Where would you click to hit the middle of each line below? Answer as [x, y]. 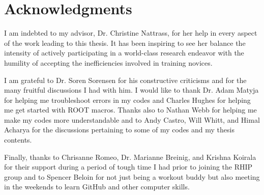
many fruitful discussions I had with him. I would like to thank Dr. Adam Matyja [131, 90]
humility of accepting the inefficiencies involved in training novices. [108, 62]
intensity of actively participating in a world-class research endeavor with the [124, 53]
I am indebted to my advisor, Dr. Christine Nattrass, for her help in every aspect [131, 33]
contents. [18, 140]
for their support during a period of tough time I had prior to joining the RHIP [128, 167]
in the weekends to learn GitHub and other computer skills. [97, 187]
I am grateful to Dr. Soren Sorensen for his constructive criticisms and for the [125, 80]
